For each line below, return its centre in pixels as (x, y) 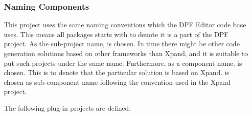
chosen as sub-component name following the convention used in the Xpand (117, 82)
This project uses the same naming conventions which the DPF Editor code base (125, 25)
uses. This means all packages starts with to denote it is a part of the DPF (116, 34)
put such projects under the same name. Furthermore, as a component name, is (123, 63)
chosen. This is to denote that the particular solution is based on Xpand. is (117, 72)
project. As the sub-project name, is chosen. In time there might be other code (122, 44)
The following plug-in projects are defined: (68, 107)
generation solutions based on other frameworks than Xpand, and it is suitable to (126, 53)
